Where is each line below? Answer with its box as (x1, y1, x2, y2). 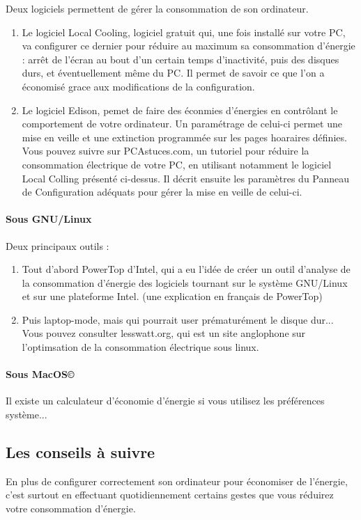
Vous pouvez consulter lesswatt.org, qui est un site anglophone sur (22, 326, 306, 340)
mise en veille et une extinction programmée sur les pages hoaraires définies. (22, 129, 347, 144)
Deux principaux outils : (6, 238, 109, 253)
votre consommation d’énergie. (6, 501, 136, 516)
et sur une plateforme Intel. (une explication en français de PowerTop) (22, 289, 323, 304)
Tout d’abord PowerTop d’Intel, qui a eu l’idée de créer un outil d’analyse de (22, 262, 351, 276)
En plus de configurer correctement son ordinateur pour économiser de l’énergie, (6, 473, 348, 488)
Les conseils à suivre (6, 441, 155, 463)
